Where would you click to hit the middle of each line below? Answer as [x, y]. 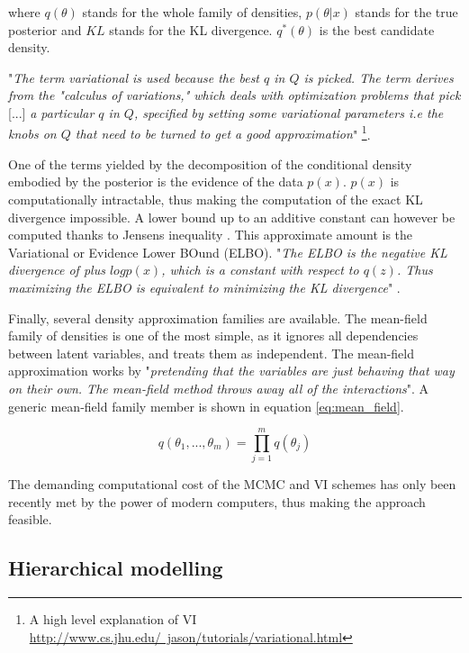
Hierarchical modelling [116, 568]
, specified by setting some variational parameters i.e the [289, 112]
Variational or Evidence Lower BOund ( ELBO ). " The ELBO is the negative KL [228, 252]
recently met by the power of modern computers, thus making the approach [217, 501]
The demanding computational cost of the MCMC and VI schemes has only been [232, 484]
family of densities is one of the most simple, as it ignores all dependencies [213, 336]
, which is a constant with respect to [260, 270]
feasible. [30, 519]
